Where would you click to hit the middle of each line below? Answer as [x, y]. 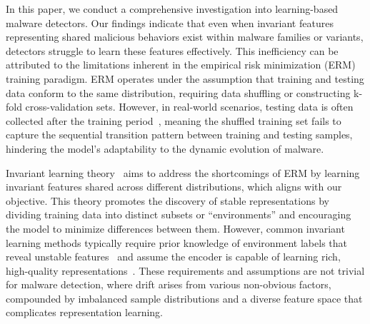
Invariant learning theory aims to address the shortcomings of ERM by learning [183, 172]
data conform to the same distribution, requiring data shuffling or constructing [178, 92]
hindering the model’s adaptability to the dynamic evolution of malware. [165, 148]
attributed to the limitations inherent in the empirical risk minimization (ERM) [181, 65]
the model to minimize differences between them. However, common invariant [175, 228]
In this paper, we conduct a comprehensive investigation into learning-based [172, 9]
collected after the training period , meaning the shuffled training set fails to [174, 120]
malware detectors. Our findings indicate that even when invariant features [170, 22]
